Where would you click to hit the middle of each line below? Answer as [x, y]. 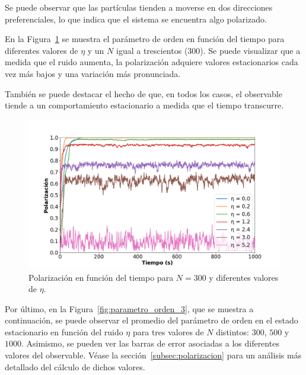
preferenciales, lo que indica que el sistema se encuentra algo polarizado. [136, 19]
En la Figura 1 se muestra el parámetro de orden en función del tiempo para [145, 39]
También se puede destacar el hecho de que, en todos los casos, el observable [144, 93]
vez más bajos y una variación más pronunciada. [93, 73]
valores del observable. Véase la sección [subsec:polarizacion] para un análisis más [153, 355]
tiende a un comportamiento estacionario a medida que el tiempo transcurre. [144, 105]
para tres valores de [168, 331]
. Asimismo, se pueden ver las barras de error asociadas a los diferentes [150, 343]
